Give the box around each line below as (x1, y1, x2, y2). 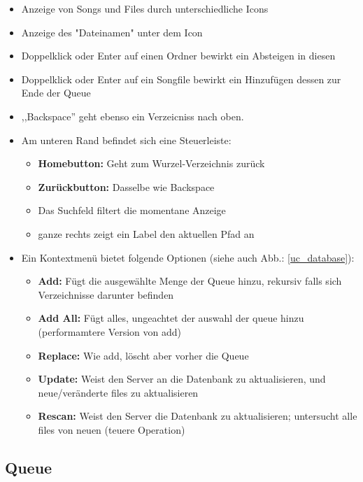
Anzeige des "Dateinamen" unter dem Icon (21, 24, 203, 39)
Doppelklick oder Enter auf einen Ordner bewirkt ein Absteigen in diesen (21, 48, 336, 63)
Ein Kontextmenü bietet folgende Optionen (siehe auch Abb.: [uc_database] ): (21, 250, 355, 264)
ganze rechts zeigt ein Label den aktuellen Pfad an (38, 226, 255, 241)
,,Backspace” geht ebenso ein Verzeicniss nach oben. (21, 108, 244, 123)
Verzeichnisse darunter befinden (38, 287, 174, 302)
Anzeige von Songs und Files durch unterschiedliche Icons (21, 1, 269, 15)
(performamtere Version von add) (38, 324, 182, 339)
